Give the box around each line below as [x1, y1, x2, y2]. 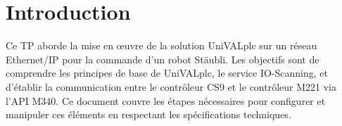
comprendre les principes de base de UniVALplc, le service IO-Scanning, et [6, 65, 328, 80]
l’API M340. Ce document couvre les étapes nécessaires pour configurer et [6, 93, 326, 108]
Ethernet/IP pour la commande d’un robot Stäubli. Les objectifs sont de [6, 51, 319, 66]
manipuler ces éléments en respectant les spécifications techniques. [6, 107, 291, 122]
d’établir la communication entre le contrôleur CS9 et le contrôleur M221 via [6, 79, 337, 94]
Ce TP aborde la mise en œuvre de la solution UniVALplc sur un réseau [6, 38, 317, 53]
